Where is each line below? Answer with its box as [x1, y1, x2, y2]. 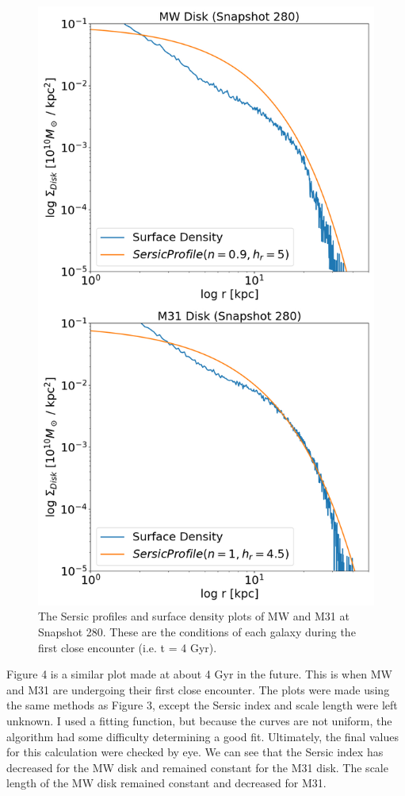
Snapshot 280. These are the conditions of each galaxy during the [38, 623, 356, 640]
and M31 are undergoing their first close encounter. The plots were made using [6, 681, 390, 697]
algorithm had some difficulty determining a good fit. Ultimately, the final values [6, 728, 399, 744]
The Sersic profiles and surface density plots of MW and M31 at [38, 608, 350, 624]
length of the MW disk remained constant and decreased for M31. [6, 775, 327, 791]
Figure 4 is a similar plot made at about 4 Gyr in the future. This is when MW [6, 666, 392, 682]
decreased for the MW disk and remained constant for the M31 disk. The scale [6, 759, 388, 775]
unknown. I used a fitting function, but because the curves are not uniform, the [6, 712, 392, 728]
